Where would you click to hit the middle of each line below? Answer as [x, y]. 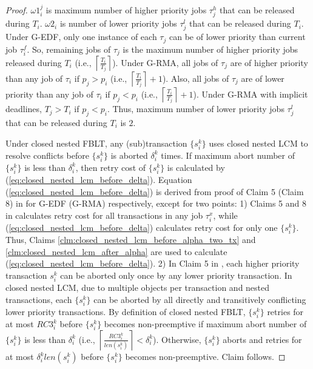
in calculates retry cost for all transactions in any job [104, 215]
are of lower [263, 78]
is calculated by [196, 167]
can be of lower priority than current [237, 37]
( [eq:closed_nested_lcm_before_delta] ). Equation [99, 180]
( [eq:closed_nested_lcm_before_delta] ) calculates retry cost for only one [142, 228]
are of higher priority [269, 62]
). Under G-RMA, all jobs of [165, 62]
